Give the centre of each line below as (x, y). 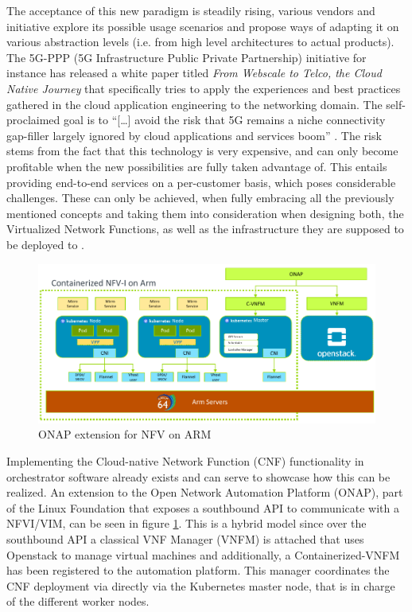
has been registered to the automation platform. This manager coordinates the (198, 570)
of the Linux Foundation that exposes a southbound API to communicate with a (203, 507)
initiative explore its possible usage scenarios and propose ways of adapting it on (203, 26)
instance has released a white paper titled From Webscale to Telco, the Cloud (194, 73)
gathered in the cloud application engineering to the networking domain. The (194, 104)
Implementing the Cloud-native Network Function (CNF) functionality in (185, 461)
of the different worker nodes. (78, 601)
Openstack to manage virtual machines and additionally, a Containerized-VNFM (203, 554)
